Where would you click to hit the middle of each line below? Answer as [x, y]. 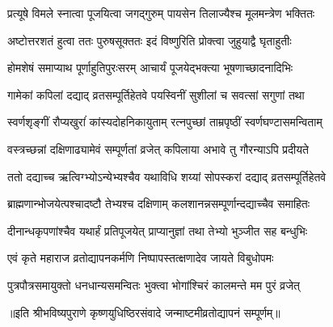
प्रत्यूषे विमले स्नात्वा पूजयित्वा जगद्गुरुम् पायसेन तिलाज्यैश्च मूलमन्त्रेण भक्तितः [161, 13]
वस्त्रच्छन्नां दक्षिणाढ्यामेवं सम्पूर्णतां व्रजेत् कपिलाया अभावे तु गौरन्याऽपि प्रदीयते [158, 149]
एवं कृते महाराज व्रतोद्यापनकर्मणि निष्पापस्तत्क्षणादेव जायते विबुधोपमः [141, 258]
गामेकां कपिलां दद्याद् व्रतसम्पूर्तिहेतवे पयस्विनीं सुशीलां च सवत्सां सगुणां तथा [156, 94]
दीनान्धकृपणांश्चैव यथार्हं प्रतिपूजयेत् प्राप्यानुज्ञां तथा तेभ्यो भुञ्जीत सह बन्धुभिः [158, 230]
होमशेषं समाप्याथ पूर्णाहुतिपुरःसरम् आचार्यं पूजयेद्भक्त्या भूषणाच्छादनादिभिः [150, 68]
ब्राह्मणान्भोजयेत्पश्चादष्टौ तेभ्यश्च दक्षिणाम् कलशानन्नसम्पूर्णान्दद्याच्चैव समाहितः [159, 204]
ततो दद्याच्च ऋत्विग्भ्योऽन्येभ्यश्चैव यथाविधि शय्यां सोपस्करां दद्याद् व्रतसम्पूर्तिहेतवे [167, 176]
